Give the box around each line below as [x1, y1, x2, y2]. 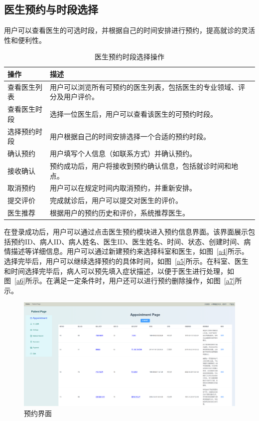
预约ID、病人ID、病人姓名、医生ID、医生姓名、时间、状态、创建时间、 [10, 236, 244, 246]
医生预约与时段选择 [4, 1, 98, 17]
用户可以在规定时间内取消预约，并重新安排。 [50, 183, 197, 193]
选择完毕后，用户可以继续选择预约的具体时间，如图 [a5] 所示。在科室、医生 [4, 255, 249, 266]
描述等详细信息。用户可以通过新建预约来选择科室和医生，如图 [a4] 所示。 [10, 246, 249, 256]
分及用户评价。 [50, 91, 99, 102]
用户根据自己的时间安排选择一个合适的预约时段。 [50, 131, 211, 141]
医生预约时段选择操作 [95, 51, 164, 62]
